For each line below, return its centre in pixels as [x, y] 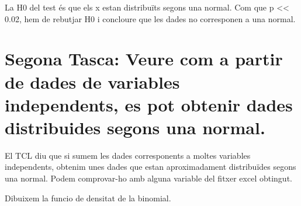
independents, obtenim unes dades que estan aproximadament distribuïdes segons [150, 167]
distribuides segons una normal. [135, 127]
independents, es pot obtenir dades [149, 104]
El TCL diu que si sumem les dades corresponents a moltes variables [128, 155]
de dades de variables [92, 81]
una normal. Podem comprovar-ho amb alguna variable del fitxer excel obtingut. [148, 178]
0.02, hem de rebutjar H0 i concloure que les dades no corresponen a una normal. [150, 18]
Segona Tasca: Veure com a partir [144, 59]
